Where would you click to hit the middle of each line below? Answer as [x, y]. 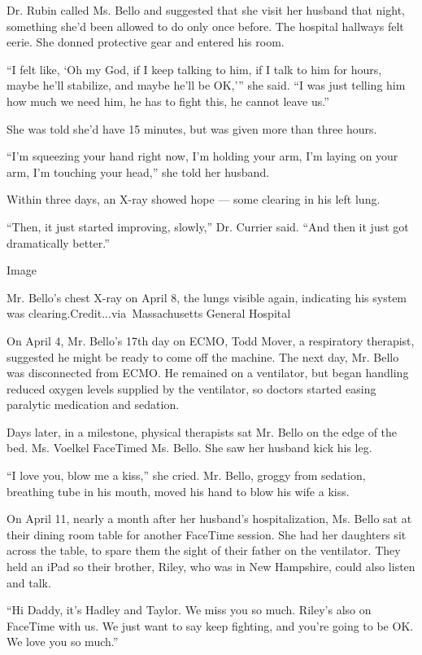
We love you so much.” [63, 642]
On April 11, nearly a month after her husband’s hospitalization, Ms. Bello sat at [209, 519]
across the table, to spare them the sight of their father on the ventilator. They [204, 550]
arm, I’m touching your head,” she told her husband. [138, 171]
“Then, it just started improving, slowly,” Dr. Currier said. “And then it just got [208, 226]
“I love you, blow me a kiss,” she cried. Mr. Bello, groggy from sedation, [186, 475]
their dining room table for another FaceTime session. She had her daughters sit [207, 534]
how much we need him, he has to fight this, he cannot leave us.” [168, 101]
